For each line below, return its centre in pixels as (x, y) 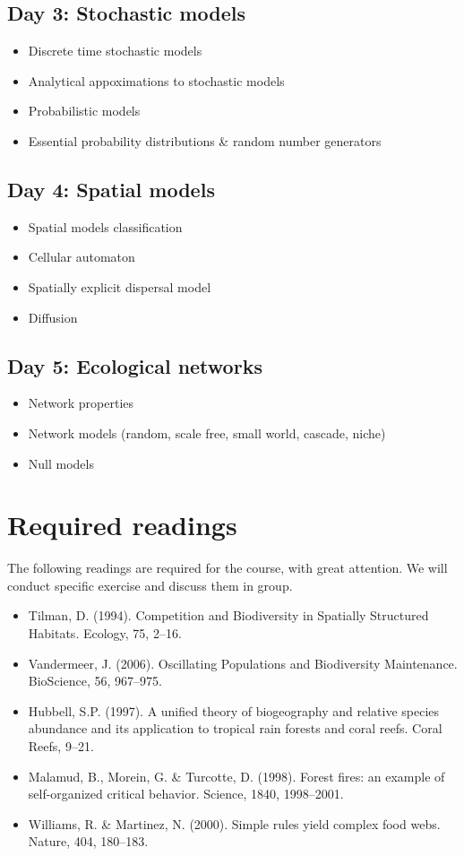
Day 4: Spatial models (111, 189)
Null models (61, 463)
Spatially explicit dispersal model (120, 286)
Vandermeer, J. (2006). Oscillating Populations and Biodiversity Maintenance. (243, 663)
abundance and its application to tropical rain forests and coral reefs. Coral (235, 728)
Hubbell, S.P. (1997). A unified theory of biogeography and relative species (234, 710)
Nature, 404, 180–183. (88, 841)
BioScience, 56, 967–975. (95, 681)
